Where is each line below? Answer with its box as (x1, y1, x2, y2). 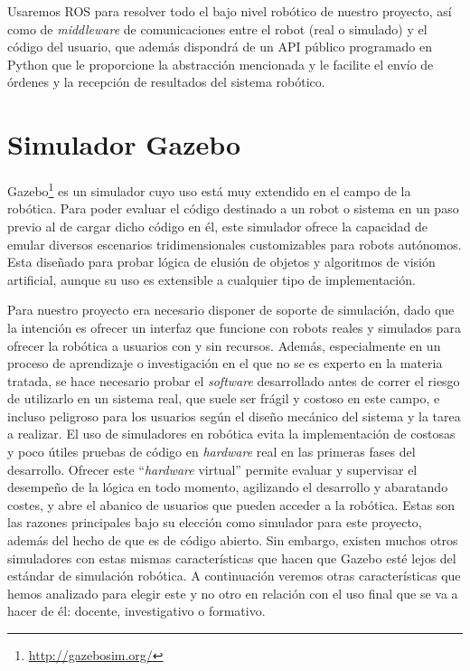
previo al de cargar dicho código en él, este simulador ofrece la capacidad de (7, 216, 428, 235)
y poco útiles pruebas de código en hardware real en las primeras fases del (7, 442, 416, 461)
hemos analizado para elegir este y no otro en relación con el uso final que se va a (7, 583, 458, 602)
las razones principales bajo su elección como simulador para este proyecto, (7, 513, 422, 532)
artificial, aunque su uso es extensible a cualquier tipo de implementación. (7, 269, 416, 288)
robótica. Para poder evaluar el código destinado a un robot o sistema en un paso (7, 199, 459, 218)
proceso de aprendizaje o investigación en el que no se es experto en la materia (7, 354, 443, 373)
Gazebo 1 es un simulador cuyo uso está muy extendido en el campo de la (7, 179, 411, 200)
